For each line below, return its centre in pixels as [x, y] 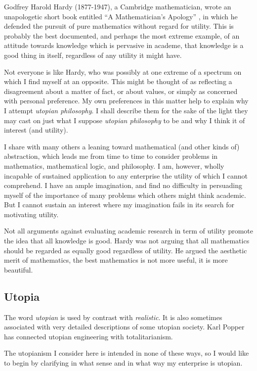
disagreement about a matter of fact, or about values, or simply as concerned [121, 91]
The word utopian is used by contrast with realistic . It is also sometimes [113, 317]
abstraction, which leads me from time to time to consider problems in [111, 156]
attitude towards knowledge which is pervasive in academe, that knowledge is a [124, 45]
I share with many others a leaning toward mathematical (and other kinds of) [122, 146]
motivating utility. [31, 214]
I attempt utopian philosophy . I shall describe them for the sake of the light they [126, 110]
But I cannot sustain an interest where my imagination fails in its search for [119, 205]
